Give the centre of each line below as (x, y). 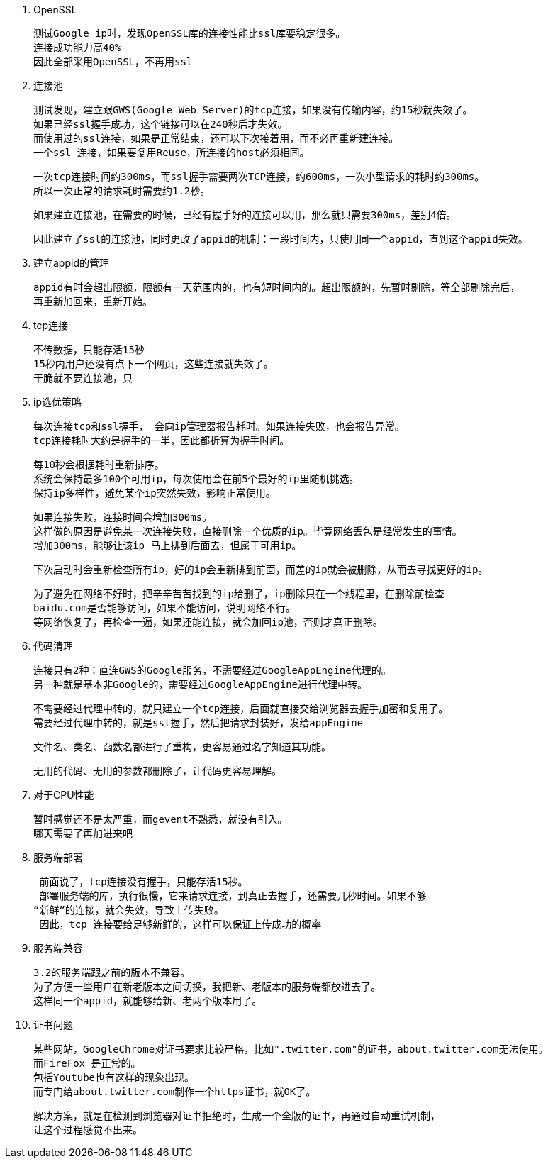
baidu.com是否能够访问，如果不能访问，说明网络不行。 (164, 608)
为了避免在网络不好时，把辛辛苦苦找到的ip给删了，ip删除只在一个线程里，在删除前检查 (239, 594)
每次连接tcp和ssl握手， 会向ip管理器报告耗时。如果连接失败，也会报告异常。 (219, 426)
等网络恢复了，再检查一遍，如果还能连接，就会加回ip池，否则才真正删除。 (208, 622)
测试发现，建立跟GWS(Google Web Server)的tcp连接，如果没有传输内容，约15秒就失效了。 (253, 110)
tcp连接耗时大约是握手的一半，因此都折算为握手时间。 (162, 440)
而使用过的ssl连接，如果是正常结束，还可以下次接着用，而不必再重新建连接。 (216, 138)
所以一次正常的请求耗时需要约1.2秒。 (122, 191)
